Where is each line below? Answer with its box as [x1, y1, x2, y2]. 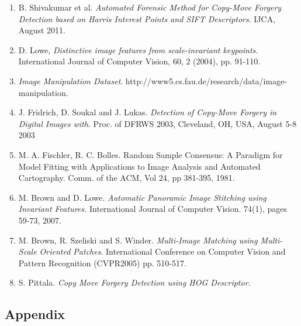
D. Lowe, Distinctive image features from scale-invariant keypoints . [18, 43, 258, 56]
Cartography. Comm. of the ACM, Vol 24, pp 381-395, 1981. [18, 171, 235, 184]
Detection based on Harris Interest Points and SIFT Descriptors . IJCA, [18, 12, 276, 25]
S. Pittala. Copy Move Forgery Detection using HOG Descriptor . [18, 276, 251, 289]
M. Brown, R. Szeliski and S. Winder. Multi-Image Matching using [18, 234, 258, 246]
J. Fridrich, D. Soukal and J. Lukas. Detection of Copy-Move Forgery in [18, 106, 277, 118]
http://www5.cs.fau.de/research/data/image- [125, 74, 287, 87]
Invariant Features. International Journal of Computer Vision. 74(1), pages [18, 203, 288, 215]
